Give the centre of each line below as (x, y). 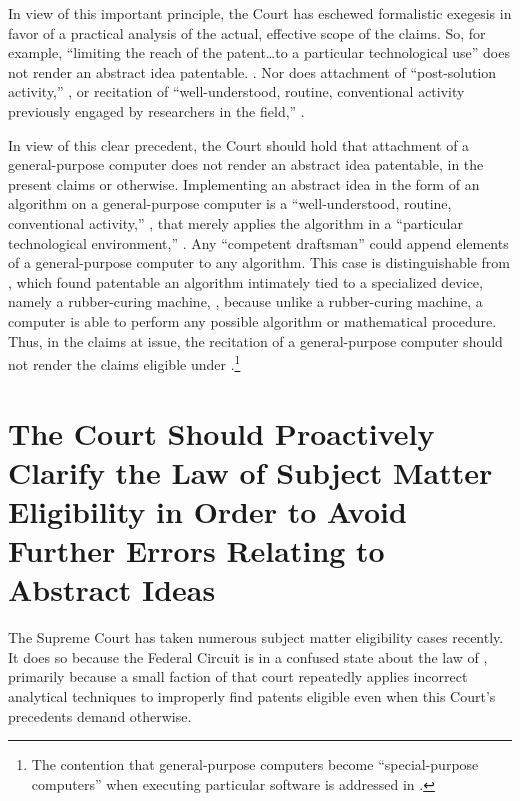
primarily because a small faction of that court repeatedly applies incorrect (238, 676)
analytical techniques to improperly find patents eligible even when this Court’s (252, 696)
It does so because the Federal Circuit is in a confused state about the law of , (248, 656)
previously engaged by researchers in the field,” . (156, 110)
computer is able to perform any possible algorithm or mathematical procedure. (252, 320)
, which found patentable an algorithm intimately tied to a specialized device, (245, 281)
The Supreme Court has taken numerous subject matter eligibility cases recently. (256, 637)
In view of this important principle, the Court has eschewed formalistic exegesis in (260, 13)
